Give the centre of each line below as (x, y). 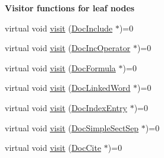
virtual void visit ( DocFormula (60, 67)
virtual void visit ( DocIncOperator (68, 48)
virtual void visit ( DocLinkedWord (68, 88)
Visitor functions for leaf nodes (70, 8)
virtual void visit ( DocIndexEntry (66, 107)
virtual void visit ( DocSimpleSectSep (72, 127)
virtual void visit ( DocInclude (59, 28)
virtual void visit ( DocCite (53, 148)
